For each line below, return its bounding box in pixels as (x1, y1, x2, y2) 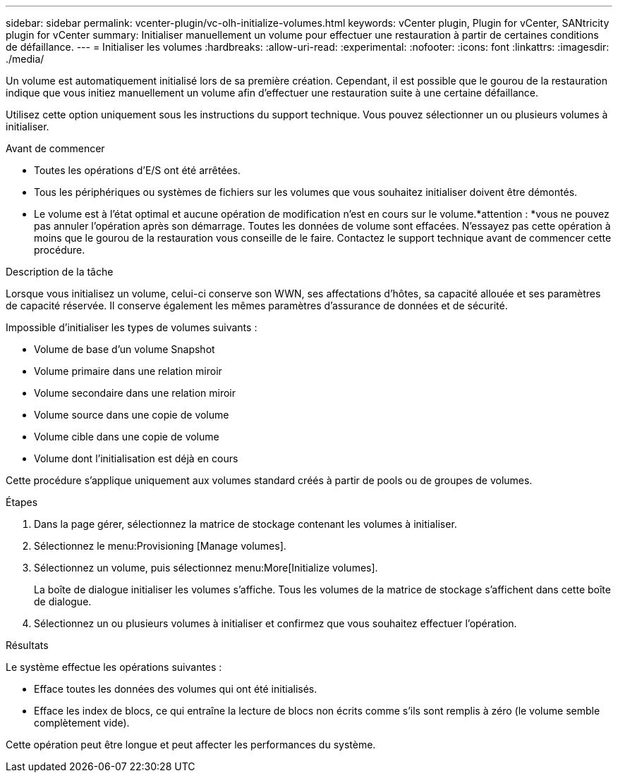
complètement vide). (34, 717, 130, 729)
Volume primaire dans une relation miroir (34, 365, 222, 377)
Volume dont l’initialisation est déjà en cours (34, 452, 238, 464)
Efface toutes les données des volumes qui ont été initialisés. (34, 683, 317, 695)
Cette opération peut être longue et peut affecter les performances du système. (6, 739, 376, 751)
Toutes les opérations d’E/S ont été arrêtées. (34, 164, 241, 176)
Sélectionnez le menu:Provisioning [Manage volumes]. (34, 540, 286, 552)
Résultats (6, 639, 49, 651)
